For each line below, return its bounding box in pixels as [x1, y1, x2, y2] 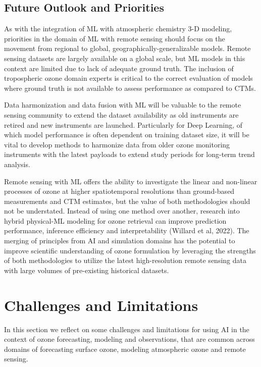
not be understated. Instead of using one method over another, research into [4, 205, 240, 216]
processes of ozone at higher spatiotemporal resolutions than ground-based [4, 186, 235, 196]
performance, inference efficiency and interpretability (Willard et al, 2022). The [4, 225, 249, 236]
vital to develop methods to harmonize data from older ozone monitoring [4, 139, 230, 149]
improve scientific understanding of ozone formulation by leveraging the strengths [4, 245, 256, 255]
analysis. [4, 159, 30, 169]
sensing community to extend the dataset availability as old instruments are [4, 109, 239, 120]
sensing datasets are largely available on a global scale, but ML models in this [4, 53, 245, 63]
